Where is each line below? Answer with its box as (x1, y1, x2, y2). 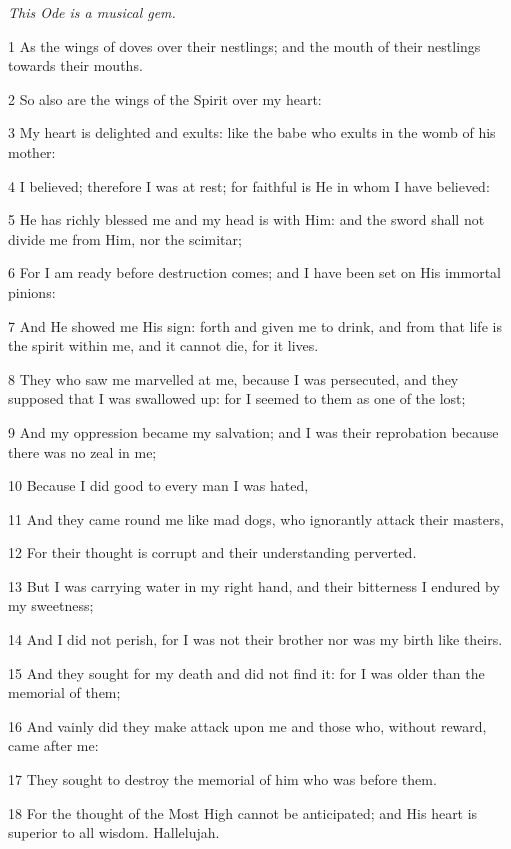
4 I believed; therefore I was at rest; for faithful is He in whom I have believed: (8, 175, 490, 196)
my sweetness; (8, 595, 94, 616)
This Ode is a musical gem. (8, 2, 176, 22)
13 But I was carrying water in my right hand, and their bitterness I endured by (8, 575, 500, 596)
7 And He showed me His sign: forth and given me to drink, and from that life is (8, 315, 502, 336)
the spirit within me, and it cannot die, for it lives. (8, 335, 319, 356)
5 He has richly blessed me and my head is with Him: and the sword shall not (8, 209, 485, 230)
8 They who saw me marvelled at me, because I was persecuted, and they (8, 368, 459, 389)
